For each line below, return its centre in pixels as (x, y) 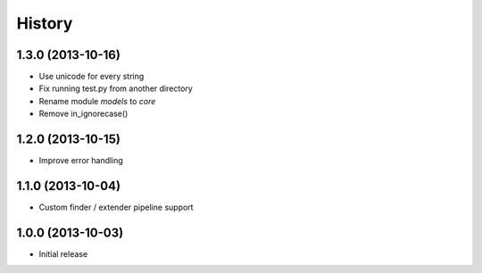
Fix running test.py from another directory (116, 88)
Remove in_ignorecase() (83, 114)
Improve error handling (81, 161)
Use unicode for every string (91, 77)
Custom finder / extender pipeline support (116, 207)
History (45, 23)
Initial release (63, 253)
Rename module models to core (97, 101)
